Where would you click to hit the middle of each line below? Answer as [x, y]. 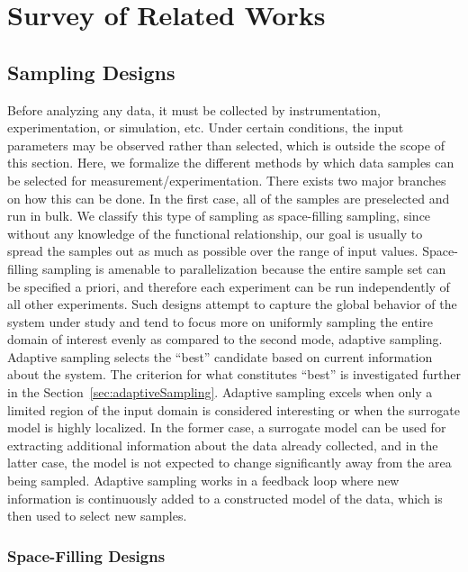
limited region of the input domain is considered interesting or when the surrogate [234, 409]
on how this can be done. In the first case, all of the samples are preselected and [229, 198]
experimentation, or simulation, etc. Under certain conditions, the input [206, 127]
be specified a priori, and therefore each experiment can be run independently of [229, 286]
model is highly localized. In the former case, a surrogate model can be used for [227, 427]
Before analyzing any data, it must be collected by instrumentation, [194, 109]
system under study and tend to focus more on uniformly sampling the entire [220, 321]
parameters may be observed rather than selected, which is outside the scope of [226, 145]
